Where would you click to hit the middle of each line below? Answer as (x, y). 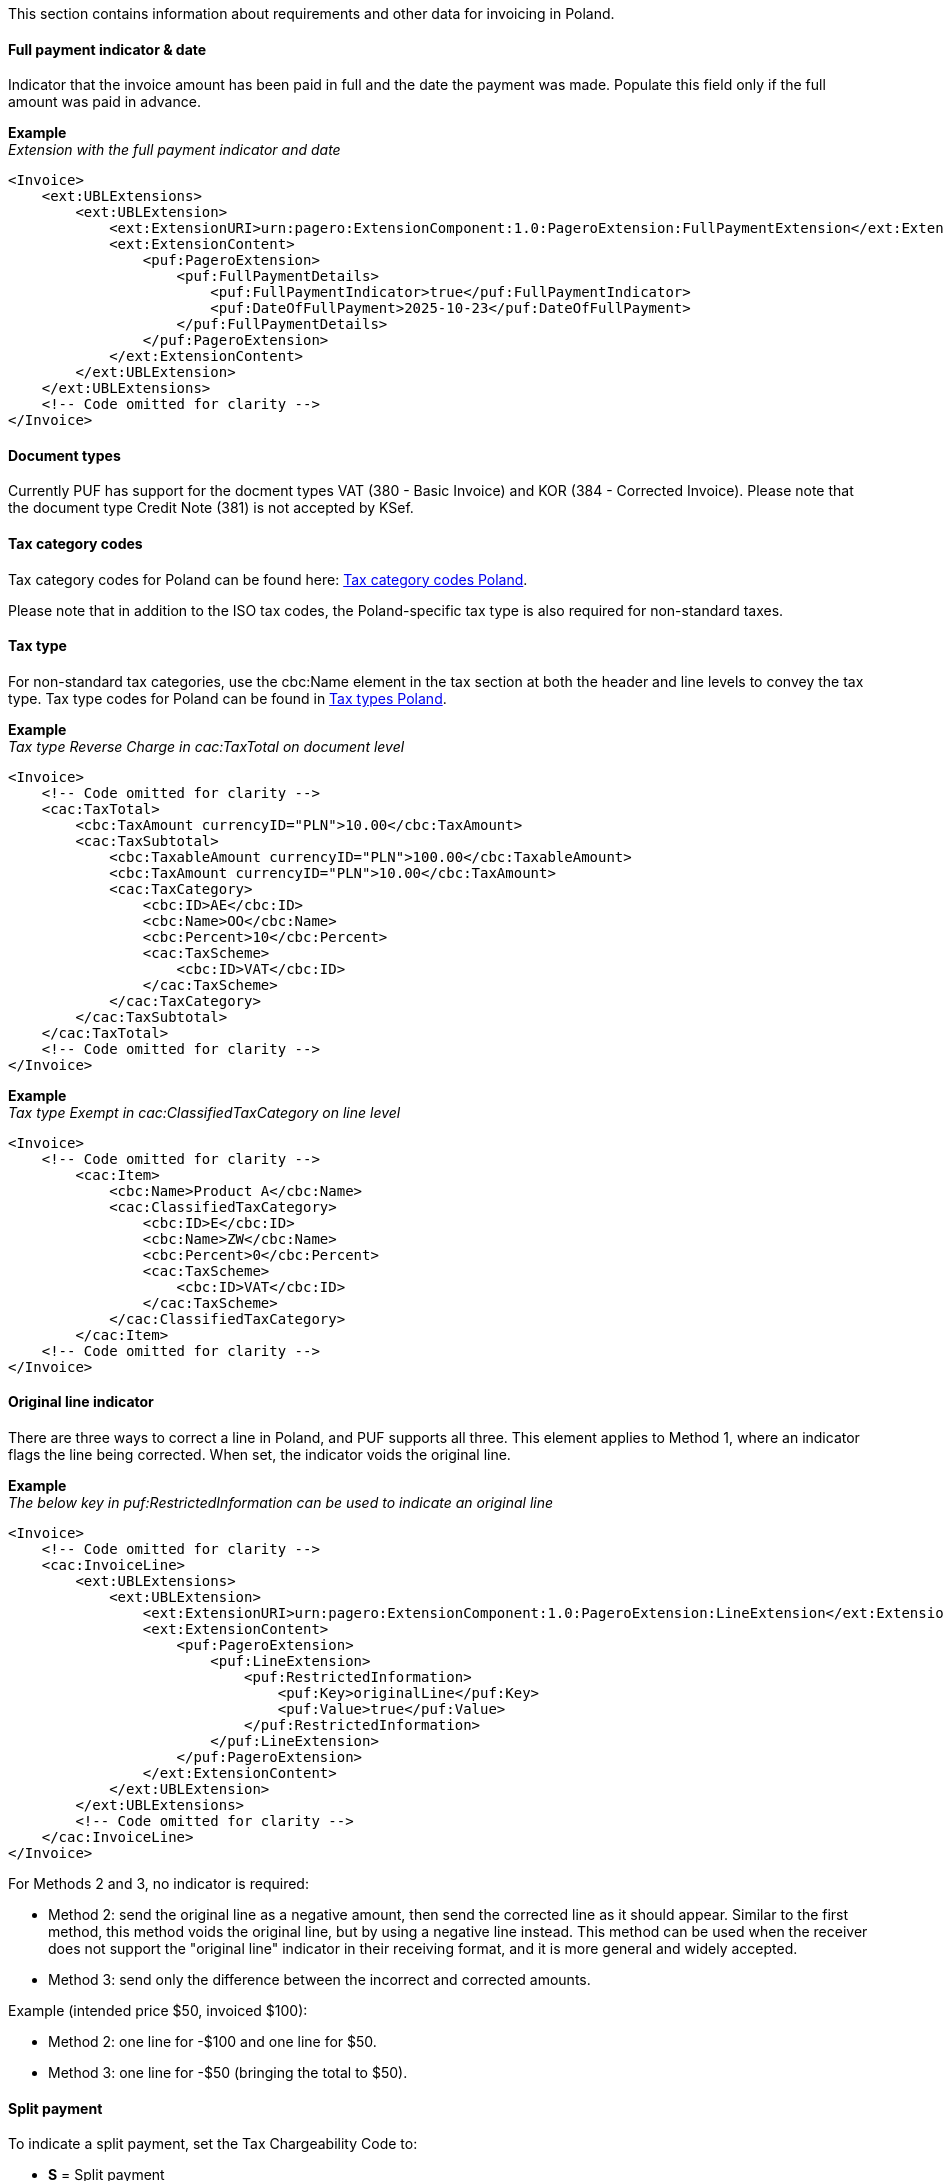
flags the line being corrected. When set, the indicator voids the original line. (259, 1455)
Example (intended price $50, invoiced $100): (158, 2011)
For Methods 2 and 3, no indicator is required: (158, 1884)
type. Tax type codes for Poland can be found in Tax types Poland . (227, 698)
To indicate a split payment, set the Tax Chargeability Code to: (213, 2144)
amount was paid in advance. (104, 102)
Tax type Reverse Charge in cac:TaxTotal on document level (206, 746)
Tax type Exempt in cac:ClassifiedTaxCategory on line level (204, 1112)
